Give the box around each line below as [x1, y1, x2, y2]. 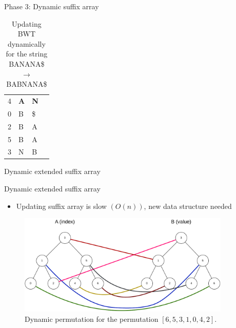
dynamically [7, 38, 46, 49]
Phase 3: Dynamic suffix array [4, 1, 99, 11]
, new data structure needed [144, 200, 232, 211]
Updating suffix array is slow [16, 200, 107, 211]
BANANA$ [9, 58, 45, 69]
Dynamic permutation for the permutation [25, 313, 159, 324]
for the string [6, 48, 48, 59]
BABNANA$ [6, 79, 47, 89]
